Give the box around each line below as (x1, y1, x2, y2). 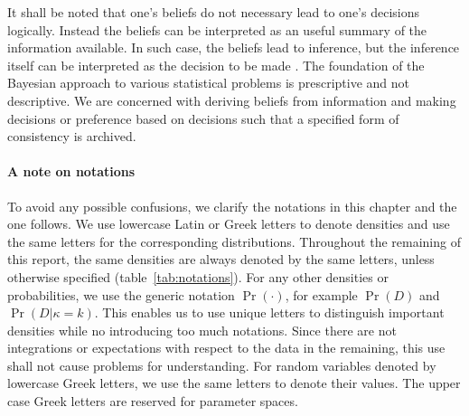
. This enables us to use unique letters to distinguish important (94, 303, 445, 322)
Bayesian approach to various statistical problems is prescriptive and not (7, 73, 410, 92)
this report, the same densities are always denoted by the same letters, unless (7, 250, 435, 269)
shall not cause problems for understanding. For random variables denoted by (7, 355, 436, 374)
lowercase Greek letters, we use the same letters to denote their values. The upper (7, 373, 461, 392)
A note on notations (7, 162, 136, 181)
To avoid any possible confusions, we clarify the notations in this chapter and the (7, 196, 457, 215)
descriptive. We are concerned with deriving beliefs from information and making (7, 90, 456, 109)
